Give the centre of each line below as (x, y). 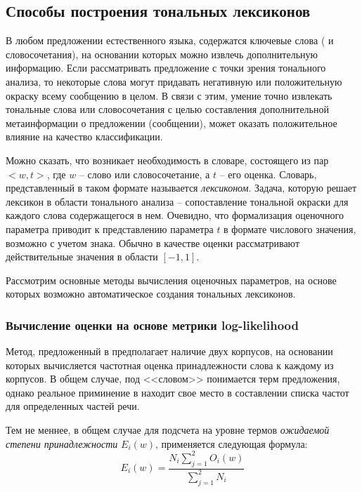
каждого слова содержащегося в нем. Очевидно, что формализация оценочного (175, 215)
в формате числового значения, (290, 228)
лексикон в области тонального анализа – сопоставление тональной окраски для (177, 201)
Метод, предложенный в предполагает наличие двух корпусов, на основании (169, 351)
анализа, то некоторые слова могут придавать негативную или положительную (174, 81)
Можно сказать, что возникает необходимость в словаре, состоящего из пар (167, 160)
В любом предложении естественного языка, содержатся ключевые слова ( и (170, 40)
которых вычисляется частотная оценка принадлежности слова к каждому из (170, 365)
